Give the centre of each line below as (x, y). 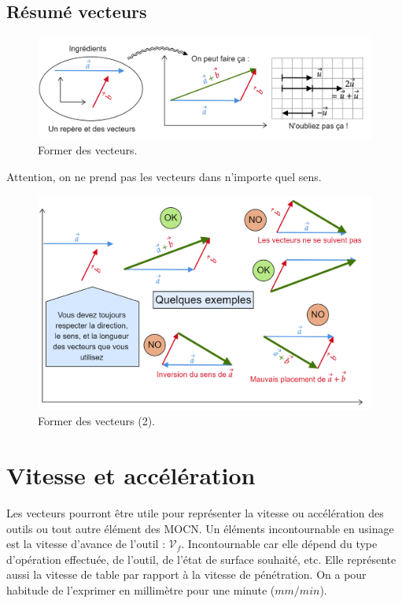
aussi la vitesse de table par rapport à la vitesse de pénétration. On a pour (186, 574)
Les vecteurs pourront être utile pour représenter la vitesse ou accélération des (195, 512)
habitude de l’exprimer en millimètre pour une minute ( (141, 589)
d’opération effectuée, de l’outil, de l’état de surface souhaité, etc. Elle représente (201, 559)
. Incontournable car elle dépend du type (279, 544)
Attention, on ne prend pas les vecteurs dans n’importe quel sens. (164, 176)
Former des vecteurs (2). (97, 421)
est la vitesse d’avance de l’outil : (86, 544)
